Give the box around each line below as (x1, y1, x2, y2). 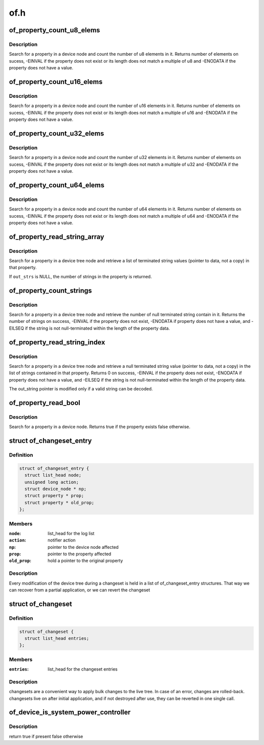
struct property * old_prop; (24, 499, 95, 505)
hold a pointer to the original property (47, 558, 123, 564)
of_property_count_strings (9, 286, 92, 294)
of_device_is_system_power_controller (9, 708, 131, 717)
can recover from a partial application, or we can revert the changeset (9, 587, 150, 593)
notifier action (47, 537, 76, 543)
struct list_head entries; (24, 635, 89, 641)
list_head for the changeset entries (47, 666, 118, 672)
